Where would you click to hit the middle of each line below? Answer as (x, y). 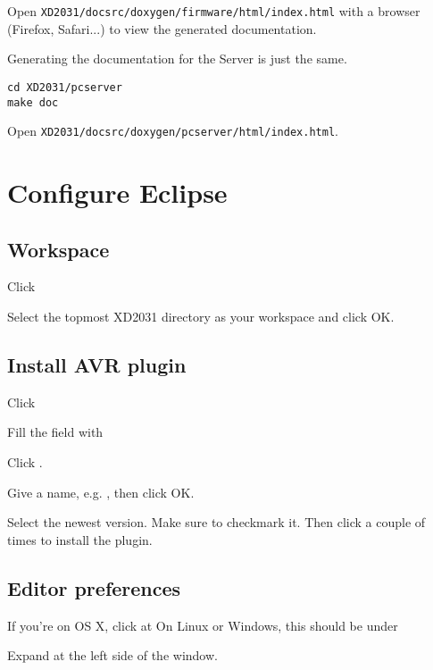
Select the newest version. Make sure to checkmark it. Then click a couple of (216, 522)
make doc (33, 102)
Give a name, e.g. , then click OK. (101, 492)
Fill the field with (55, 432)
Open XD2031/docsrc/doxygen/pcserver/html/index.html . (173, 131)
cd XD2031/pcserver (65, 87)
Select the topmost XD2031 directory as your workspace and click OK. (201, 316)
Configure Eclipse (117, 192)
